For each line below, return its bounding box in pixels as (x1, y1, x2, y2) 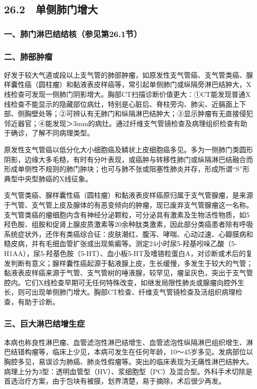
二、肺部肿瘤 (4, 50, 53, 62)
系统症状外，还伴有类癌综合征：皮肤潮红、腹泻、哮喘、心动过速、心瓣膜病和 (4, 228, 253, 239)
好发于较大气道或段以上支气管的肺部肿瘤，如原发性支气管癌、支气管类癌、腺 (4, 69, 253, 80)
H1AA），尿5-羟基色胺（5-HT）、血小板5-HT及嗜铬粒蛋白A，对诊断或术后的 (4, 248, 246, 258)
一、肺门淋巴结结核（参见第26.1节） (4, 27, 142, 40)
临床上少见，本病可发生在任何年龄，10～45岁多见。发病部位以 (52, 346, 253, 357)
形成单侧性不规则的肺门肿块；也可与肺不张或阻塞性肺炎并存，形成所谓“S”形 (4, 164, 250, 174)
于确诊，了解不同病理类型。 (4, 128, 94, 138)
